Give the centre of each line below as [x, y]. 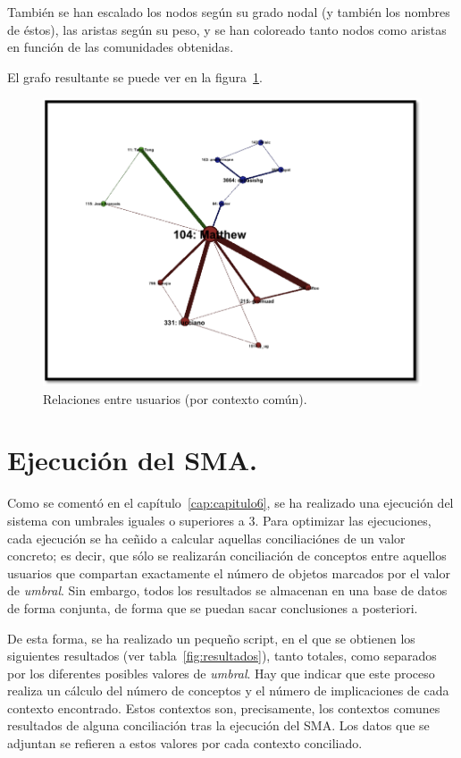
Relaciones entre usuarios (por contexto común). [175, 398]
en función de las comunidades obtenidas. [121, 47]
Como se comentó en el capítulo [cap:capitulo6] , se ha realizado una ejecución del [230, 503]
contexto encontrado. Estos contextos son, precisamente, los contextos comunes [224, 707]
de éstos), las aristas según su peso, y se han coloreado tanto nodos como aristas [227, 29]
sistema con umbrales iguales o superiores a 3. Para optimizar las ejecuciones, [219, 520]
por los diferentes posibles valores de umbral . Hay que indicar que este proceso [221, 673]
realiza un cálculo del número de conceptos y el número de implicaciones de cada [228, 691]
